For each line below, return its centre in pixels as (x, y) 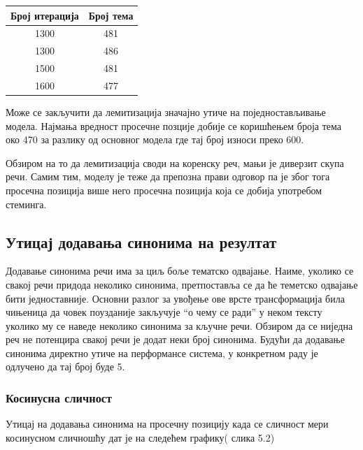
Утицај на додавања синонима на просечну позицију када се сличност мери (167, 424)
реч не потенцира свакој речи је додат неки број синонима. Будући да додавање (175, 339)
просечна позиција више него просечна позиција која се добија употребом (164, 190)
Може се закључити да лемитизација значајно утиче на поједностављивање (166, 111)
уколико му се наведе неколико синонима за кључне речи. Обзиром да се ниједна (179, 325)
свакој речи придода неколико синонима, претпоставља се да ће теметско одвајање (182, 284)
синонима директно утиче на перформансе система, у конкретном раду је (162, 353)
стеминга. (26, 204)
